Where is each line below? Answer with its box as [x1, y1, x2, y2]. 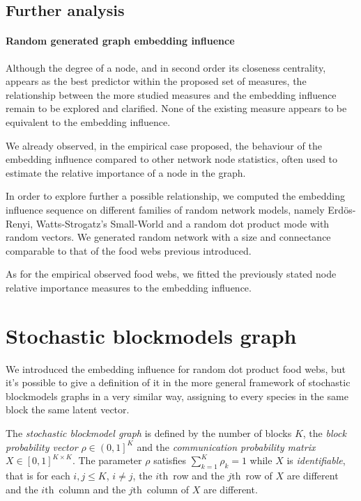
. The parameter [72, 453, 142, 468]
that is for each [6, 468, 70, 482]
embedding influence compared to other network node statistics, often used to [6, 152, 338, 166]
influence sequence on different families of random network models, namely [6, 202, 325, 216]
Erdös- [328, 202, 356, 216]
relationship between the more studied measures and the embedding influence [6, 87, 337, 102]
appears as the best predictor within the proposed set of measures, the [6, 74, 307, 88]
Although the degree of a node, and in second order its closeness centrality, [6, 60, 326, 74]
